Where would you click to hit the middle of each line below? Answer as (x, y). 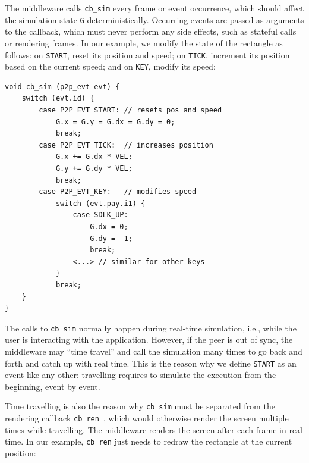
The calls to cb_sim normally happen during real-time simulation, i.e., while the (151, 328)
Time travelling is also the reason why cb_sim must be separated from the (140, 406)
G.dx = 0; (109, 226)
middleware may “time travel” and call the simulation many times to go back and (154, 351)
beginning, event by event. (53, 386)
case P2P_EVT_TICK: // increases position (126, 145)
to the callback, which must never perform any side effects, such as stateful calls (151, 31)
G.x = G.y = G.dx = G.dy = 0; (115, 122)
